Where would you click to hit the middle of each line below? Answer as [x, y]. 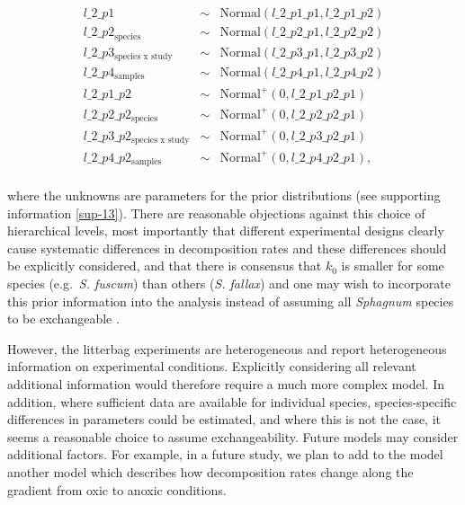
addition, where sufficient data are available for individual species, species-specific [232, 401]
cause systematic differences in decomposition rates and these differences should [227, 248]
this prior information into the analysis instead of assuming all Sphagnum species [231, 301]
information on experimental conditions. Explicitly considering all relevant [212, 366]
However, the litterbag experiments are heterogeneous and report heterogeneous [227, 348]
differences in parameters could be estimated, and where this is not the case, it [224, 419]
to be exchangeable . [63, 319]
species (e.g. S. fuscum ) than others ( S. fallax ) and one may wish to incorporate [229, 283]
